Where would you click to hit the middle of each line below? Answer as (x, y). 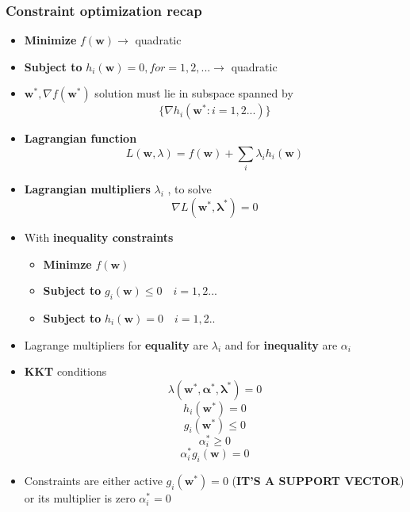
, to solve (190, 189)
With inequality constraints (99, 237)
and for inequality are (281, 344)
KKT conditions (65, 371)
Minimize (50, 40)
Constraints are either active (93, 481)
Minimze (67, 264)
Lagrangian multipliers (87, 189)
